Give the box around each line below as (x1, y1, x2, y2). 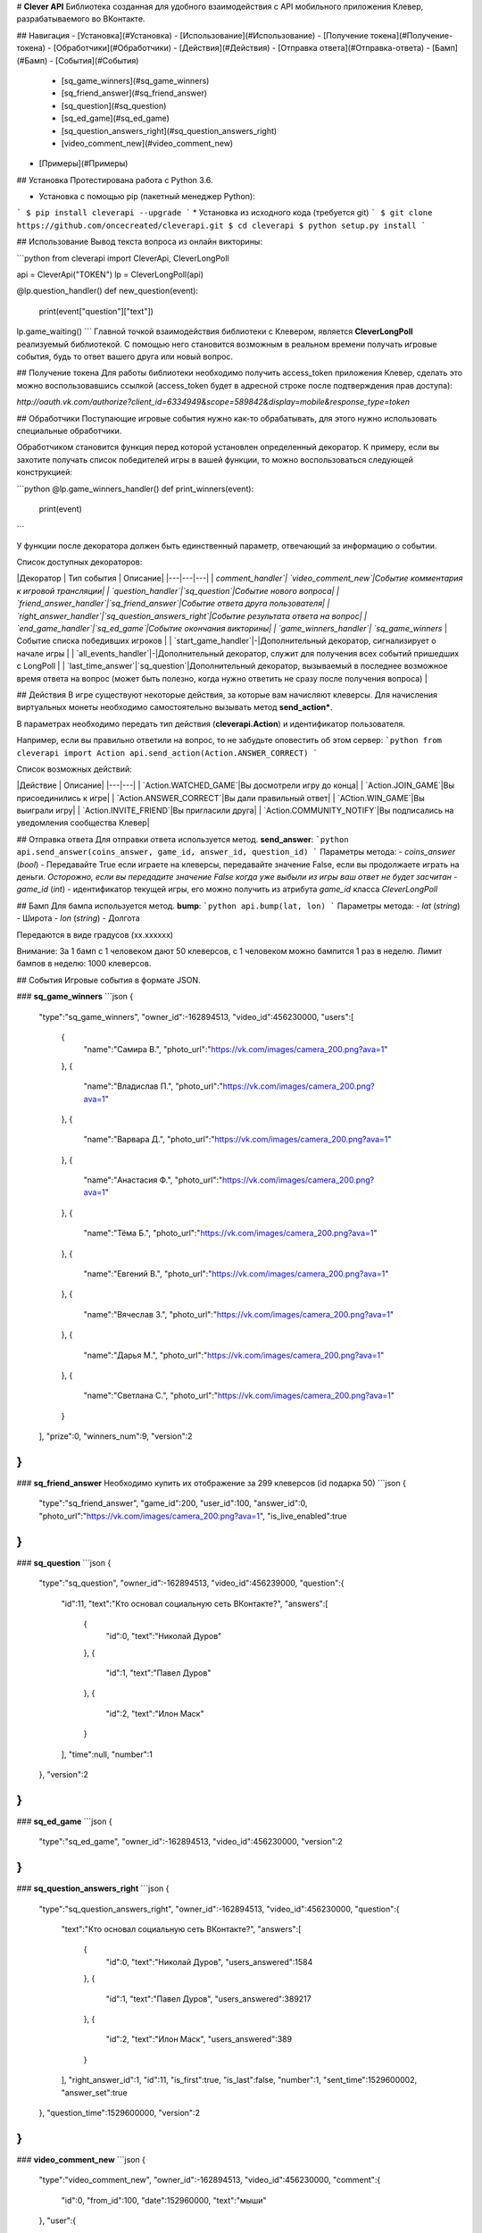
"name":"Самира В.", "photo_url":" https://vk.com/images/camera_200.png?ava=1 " (83, 1044, 388, 1055)
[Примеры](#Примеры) (38, 158, 129, 169)
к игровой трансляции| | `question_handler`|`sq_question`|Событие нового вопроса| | (16, 585, 339, 596)
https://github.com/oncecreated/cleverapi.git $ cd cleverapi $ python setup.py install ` (16, 220, 427, 230)
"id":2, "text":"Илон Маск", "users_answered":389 (105, 2034, 293, 2045)
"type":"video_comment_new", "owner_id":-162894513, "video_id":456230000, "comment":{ (38, 2175, 381, 2186)
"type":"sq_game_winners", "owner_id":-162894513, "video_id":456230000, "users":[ (38, 1011, 354, 1022)
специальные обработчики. (16, 425, 122, 436)
